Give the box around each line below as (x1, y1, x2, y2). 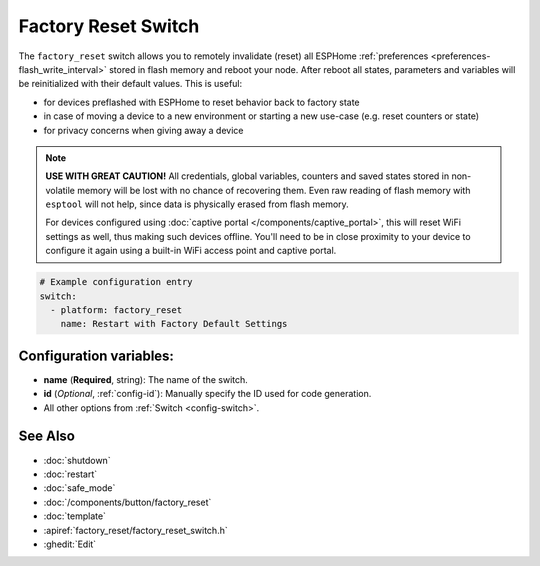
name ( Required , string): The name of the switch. (43, 373, 249, 385)
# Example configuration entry (39, 276, 194, 288)
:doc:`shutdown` (43, 454, 111, 466)
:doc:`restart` (43, 468, 98, 480)
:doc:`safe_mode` (43, 482, 116, 494)
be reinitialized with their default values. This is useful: (18, 78, 243, 90)
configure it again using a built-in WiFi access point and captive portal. (45, 245, 337, 257)
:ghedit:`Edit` (43, 538, 97, 550)
